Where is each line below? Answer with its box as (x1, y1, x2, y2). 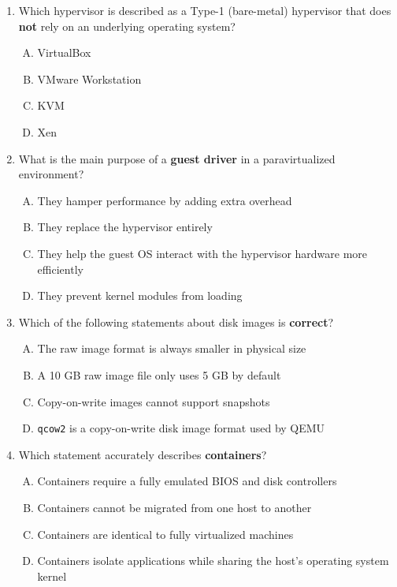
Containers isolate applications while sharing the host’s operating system (37, 552, 389, 569)
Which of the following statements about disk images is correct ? (18, 313, 334, 330)
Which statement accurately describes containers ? (18, 446, 267, 462)
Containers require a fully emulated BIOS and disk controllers (37, 473, 337, 489)
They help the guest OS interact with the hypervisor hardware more (37, 245, 368, 261)
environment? (18, 166, 84, 182)
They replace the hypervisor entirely (37, 219, 213, 235)
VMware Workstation (37, 70, 142, 87)
